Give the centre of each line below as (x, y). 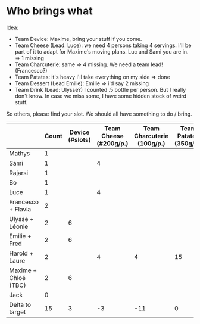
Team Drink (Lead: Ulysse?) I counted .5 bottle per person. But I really (100, 89)
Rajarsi (19, 173)
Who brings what (50, 11)
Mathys (20, 153)
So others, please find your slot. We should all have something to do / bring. (99, 114)
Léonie (19, 226)
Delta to (20, 304)
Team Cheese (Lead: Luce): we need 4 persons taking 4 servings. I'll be (103, 45)
